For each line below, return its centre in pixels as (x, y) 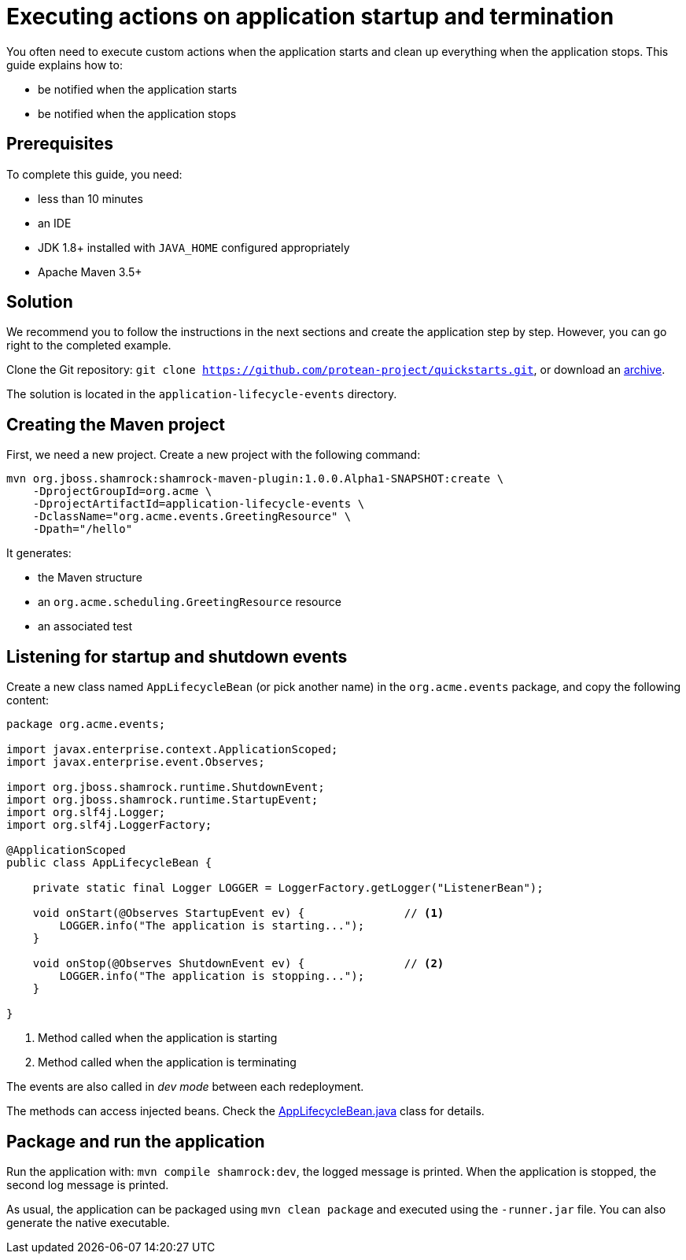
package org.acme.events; (86, 724)
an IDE (55, 223)
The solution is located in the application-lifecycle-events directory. (202, 394)
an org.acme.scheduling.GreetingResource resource (190, 602)
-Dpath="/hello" (83, 529)
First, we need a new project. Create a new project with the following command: (214, 455)
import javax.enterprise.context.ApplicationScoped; (172, 750)
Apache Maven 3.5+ (90, 272)
